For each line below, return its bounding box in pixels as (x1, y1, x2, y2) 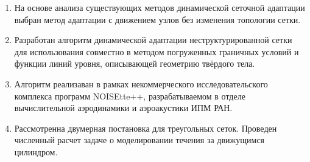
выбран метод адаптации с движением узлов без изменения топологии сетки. (14, 13, 301, 25)
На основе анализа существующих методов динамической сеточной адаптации (14, 1, 305, 13)
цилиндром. (14, 145, 58, 158)
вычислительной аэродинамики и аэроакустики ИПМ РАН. (14, 101, 233, 114)
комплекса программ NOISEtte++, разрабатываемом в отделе (14, 89, 245, 102)
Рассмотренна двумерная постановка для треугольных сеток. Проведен (14, 121, 277, 134)
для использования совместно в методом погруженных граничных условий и (14, 45, 299, 58)
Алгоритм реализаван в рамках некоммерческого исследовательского (14, 77, 268, 90)
